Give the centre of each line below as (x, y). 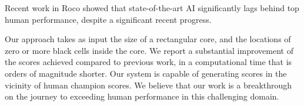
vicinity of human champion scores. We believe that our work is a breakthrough (148, 85)
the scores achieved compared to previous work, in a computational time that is (148, 62)
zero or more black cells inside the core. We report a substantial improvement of (149, 50)
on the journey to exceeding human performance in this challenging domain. (142, 96)
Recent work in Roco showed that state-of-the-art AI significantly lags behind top (152, 8)
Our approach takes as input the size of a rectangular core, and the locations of (148, 39)
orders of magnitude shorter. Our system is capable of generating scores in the (146, 73)
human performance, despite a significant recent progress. (108, 19)
